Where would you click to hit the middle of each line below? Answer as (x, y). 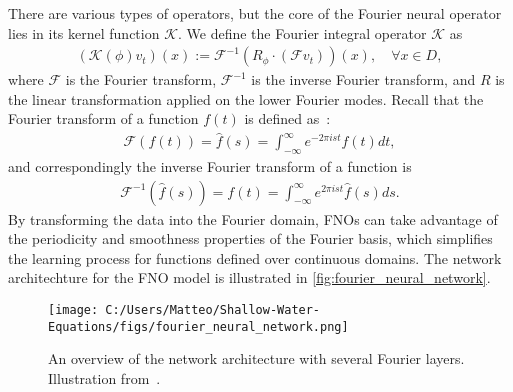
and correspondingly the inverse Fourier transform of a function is (210, 166)
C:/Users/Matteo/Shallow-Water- (213, 310)
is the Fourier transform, (141, 79)
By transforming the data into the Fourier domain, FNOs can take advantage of (253, 218)
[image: (73, 310)
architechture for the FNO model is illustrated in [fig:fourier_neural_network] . (249, 277)
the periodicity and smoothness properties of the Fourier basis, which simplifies (250, 238)
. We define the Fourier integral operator (302, 32)
